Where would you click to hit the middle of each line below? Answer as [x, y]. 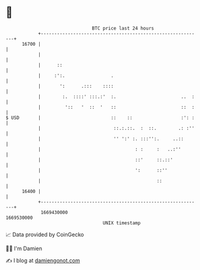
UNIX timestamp [122, 223]
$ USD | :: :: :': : [100, 118]
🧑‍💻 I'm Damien [24, 248]
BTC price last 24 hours [123, 28]
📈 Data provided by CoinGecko [45, 235]
